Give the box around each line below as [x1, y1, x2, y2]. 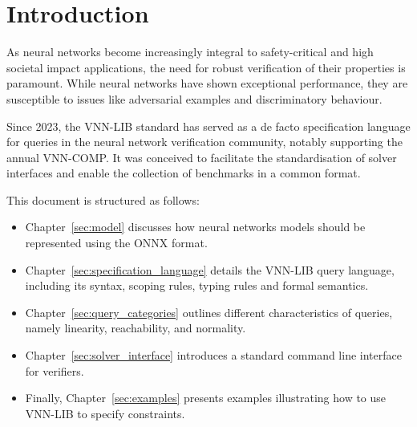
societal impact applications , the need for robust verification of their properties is [6, 59, 406, 75]
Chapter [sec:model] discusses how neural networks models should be [25, 218, 366, 235]
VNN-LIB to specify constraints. [25, 405, 185, 421]
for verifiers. [25, 362, 84, 379]
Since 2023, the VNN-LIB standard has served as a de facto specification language [6, 117, 411, 134]
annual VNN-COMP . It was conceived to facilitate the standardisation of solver [6, 148, 397, 165]
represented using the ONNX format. [25, 234, 208, 251]
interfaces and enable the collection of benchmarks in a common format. [6, 165, 361, 181]
